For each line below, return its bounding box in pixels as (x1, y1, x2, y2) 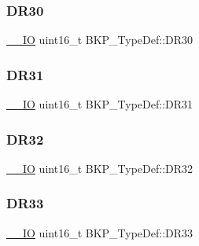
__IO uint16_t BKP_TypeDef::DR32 (6, 160, 193, 176)
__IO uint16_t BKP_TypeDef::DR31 (6, 96, 193, 112)
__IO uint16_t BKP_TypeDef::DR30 (6, 31, 193, 48)
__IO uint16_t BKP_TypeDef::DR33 (6, 224, 193, 240)
